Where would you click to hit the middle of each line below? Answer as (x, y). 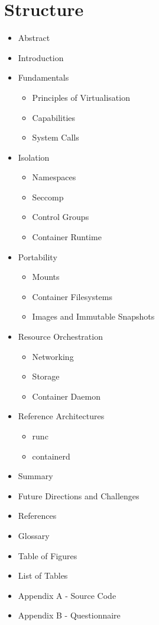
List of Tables (43, 575)
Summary (35, 476)
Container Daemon (66, 396)
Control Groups (61, 217)
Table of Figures (48, 555)
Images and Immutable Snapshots (93, 316)
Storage (46, 376)
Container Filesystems (72, 296)
